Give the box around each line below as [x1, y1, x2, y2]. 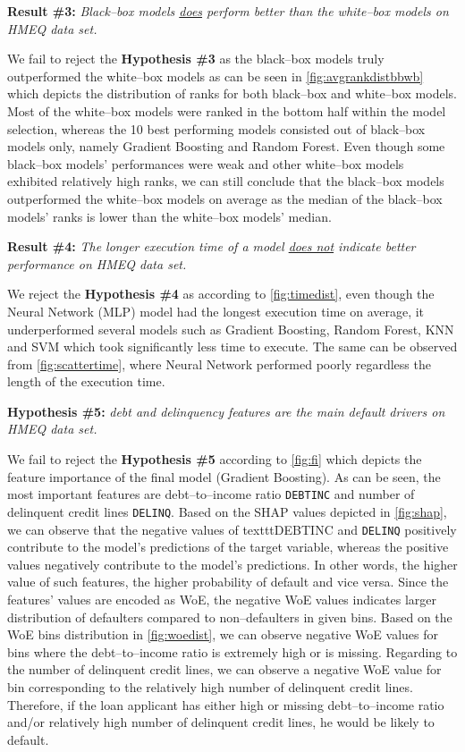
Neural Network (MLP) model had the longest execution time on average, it [7, 301, 425, 320]
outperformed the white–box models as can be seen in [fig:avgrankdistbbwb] [7, 66, 424, 85]
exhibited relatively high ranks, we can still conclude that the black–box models [7, 172, 444, 190]
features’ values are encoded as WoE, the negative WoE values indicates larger [7, 590, 437, 608]
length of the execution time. [7, 372, 165, 391]
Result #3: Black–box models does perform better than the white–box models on [7, 2, 449, 20]
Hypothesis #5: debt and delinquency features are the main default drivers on [7, 401, 445, 420]
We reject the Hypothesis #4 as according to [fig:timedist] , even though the [7, 284, 435, 303]
